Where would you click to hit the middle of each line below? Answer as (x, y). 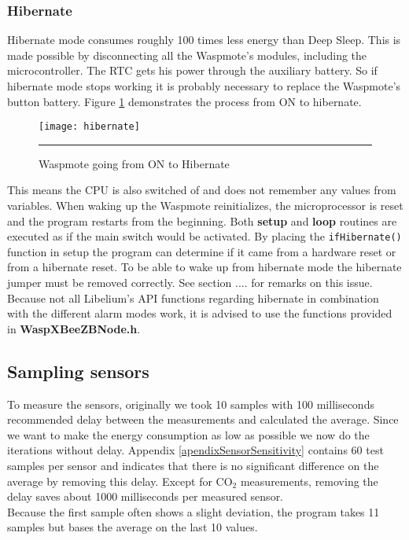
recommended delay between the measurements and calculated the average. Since (203, 419)
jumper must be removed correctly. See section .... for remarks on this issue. (190, 283)
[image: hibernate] (89, 127)
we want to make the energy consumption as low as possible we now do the (188, 434)
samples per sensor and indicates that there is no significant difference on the (193, 466)
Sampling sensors (78, 371)
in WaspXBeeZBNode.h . (74, 328)
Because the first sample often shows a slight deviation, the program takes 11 (193, 511)
